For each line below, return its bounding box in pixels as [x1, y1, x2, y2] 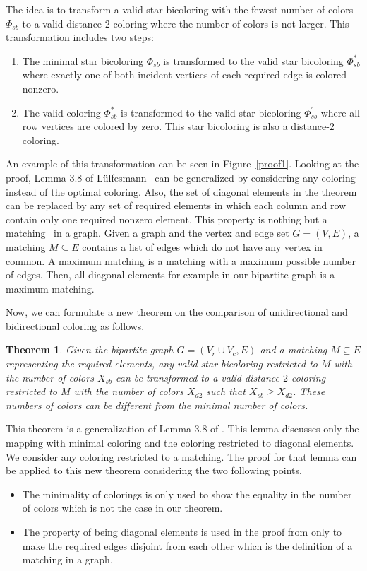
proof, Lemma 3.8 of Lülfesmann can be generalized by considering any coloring [6, 170, 356, 184]
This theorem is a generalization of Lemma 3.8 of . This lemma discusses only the [6, 421, 359, 436]
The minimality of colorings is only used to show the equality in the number [22, 486, 352, 501]
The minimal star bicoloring [22, 53, 144, 68]
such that [206, 384, 246, 399]
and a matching [260, 342, 327, 357]
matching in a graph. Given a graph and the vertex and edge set [6, 225, 289, 240]
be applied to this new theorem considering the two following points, [6, 463, 302, 478]
